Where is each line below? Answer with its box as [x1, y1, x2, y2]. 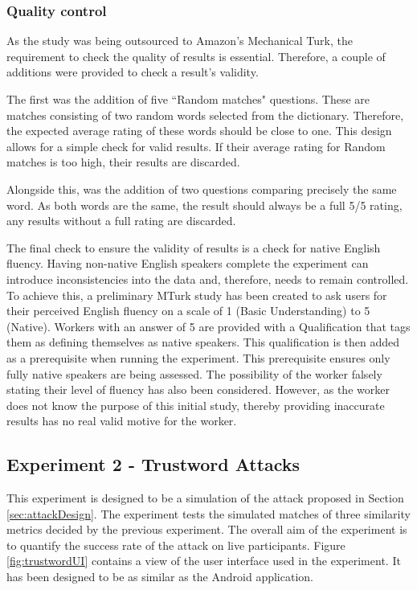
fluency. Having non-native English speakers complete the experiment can [6, 255, 369, 272]
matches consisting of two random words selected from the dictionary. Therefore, [6, 106, 404, 123]
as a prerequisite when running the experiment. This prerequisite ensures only [6, 349, 390, 366]
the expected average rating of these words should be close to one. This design [6, 122, 392, 139]
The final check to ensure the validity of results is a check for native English [6, 239, 381, 256]
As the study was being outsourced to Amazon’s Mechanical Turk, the [6, 32, 353, 49]
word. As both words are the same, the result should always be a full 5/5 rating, [6, 196, 403, 213]
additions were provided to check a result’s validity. [6, 64, 259, 80]
